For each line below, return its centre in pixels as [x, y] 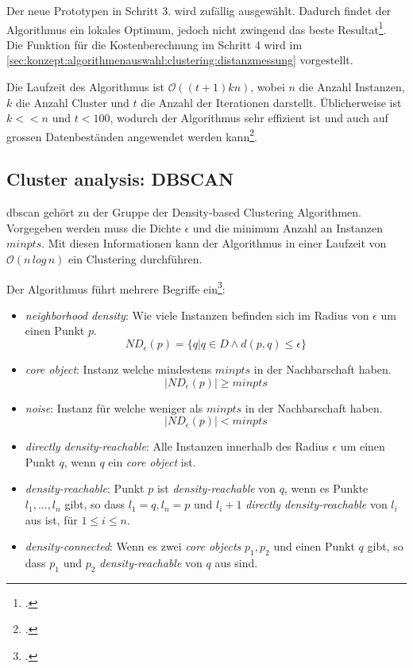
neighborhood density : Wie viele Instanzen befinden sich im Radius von [197, 315]
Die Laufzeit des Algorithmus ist [85, 87]
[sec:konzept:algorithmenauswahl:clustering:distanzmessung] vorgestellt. [180, 60]
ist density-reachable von [216, 488]
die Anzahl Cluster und [72, 102]
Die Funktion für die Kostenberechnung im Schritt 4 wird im [154, 44]
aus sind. [236, 563]
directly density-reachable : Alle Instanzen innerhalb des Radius [177, 446]
